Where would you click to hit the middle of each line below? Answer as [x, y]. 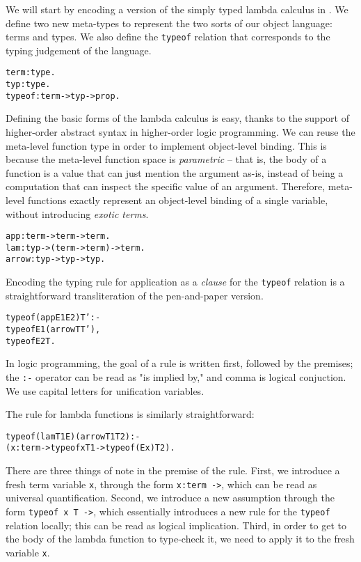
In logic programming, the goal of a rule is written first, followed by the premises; [179, 363]
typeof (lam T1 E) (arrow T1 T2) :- [73, 436]
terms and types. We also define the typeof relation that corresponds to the [168, 37]
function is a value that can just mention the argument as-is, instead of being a [175, 172]
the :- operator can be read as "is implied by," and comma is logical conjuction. [176, 376]
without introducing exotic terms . [77, 213]
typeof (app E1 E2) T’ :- [53, 318]
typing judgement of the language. [79, 50]
